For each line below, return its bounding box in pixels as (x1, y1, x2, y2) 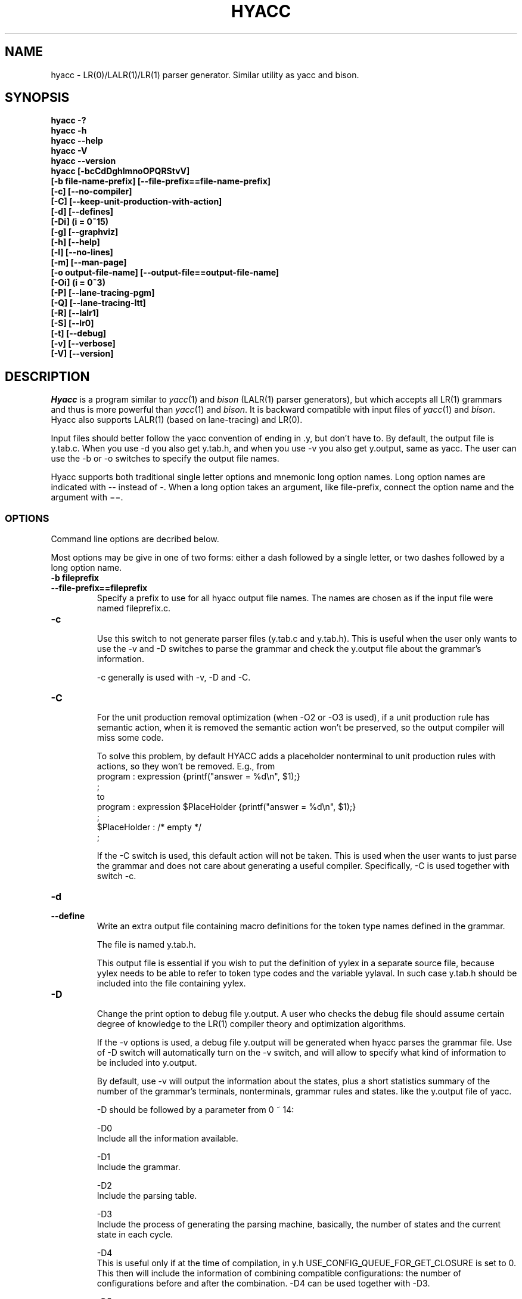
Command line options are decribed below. (51, 534, 219, 545)
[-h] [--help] (51, 237, 100, 248)
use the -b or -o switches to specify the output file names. (51, 453, 279, 464)
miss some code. (97, 732, 164, 743)
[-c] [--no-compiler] (51, 186, 132, 197)
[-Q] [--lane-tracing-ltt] (51, 298, 146, 308)
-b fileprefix (51, 573, 99, 583)
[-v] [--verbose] (51, 338, 116, 349)
